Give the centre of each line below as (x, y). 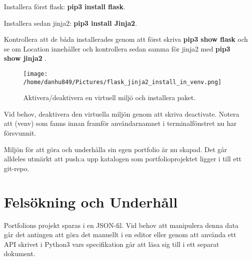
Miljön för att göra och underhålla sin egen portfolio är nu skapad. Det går (116, 149)
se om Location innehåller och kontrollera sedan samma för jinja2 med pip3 (117, 48)
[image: (36, 74)
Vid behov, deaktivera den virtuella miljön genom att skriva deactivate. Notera (122, 113)
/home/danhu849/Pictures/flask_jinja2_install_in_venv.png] (123, 82)
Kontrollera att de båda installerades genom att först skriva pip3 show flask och (126, 39)
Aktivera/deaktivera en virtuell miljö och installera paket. (109, 97)
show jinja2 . (25, 58)
